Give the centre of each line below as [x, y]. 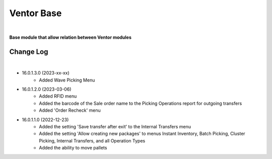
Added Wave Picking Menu [67, 80]
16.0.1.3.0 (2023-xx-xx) [46, 73]
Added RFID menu [58, 96]
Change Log [29, 52]
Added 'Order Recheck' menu [70, 110]
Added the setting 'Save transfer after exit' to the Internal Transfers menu [115, 126]
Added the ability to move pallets [73, 148]
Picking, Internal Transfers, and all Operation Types [92, 140]
